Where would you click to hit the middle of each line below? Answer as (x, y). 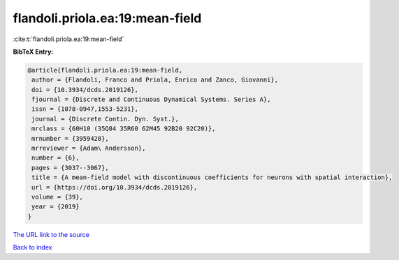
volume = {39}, (58, 197)
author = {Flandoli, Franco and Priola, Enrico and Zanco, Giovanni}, (155, 80)
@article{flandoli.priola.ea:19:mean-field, (105, 70)
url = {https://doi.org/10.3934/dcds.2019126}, (115, 187)
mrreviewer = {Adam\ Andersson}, (89, 148)
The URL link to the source (51, 234)
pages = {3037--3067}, (71, 168)
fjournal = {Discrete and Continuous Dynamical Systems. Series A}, (151, 100)
